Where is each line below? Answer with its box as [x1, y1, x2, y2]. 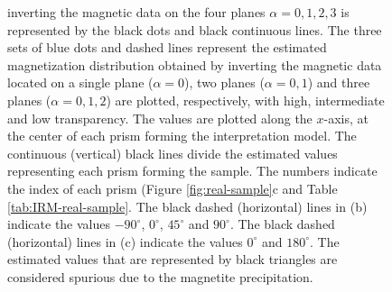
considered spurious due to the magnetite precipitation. [7, 267, 313, 286]
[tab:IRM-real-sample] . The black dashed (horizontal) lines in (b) [7, 196, 368, 215]
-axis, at [323, 108, 369, 127]
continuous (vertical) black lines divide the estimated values [7, 143, 338, 162]
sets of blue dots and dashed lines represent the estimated [7, 38, 327, 57]
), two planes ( [184, 73, 265, 92]
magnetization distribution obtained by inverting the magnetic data [7, 55, 382, 74]
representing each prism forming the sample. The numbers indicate [7, 161, 378, 180]
